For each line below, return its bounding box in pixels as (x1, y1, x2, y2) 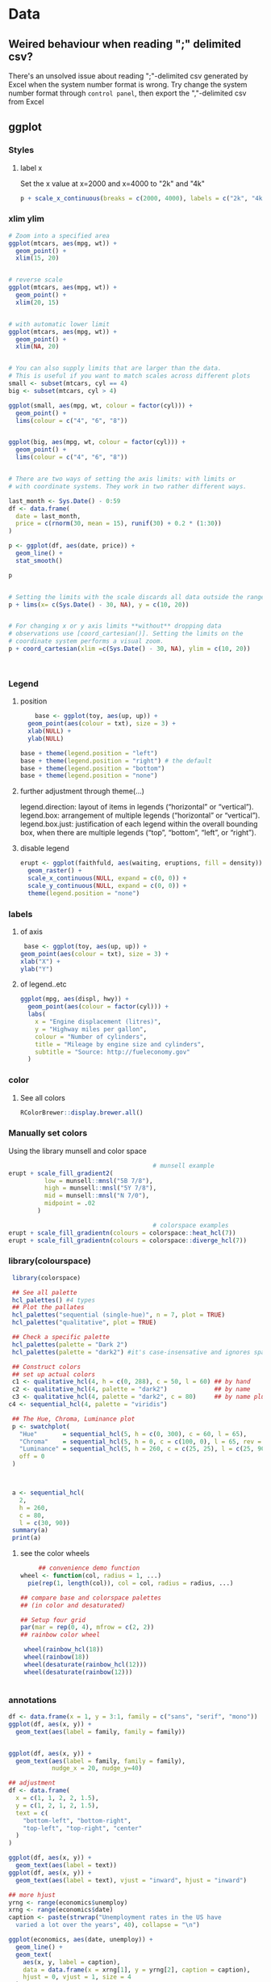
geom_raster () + (27, 867, 82, 875)
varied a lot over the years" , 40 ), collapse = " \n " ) (15, 1921, 200, 1929)
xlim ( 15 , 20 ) (15, 254, 60, 263)
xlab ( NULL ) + (27, 727, 72, 736)
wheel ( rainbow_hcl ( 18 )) (23, 1646, 104, 1654)
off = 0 (19, 1452, 45, 1460)
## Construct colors (11, 1363, 81, 1371)
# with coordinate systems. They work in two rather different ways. (8, 482, 248, 490)
